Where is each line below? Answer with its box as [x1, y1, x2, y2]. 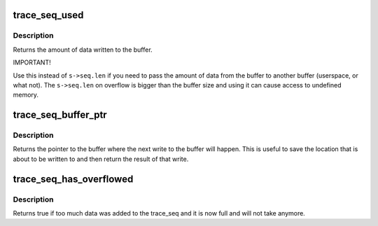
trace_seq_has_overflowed [13, 173, 134, 185]
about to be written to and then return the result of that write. [13, 155, 189, 163]
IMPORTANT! [13, 58, 52, 66]
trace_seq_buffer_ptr [13, 109, 108, 121]
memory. [13, 91, 38, 99]
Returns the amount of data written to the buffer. [13, 45, 153, 54]
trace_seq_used [13, 9, 84, 21]
